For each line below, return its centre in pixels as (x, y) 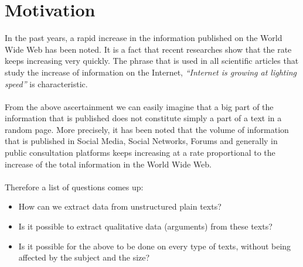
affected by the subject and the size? (84, 257)
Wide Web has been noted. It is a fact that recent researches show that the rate (148, 49)
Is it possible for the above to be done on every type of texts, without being (155, 246)
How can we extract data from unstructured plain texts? (120, 206)
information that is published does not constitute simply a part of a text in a (143, 118)
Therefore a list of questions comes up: (74, 186)
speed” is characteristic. (46, 83)
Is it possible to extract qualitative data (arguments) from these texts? (145, 226)
